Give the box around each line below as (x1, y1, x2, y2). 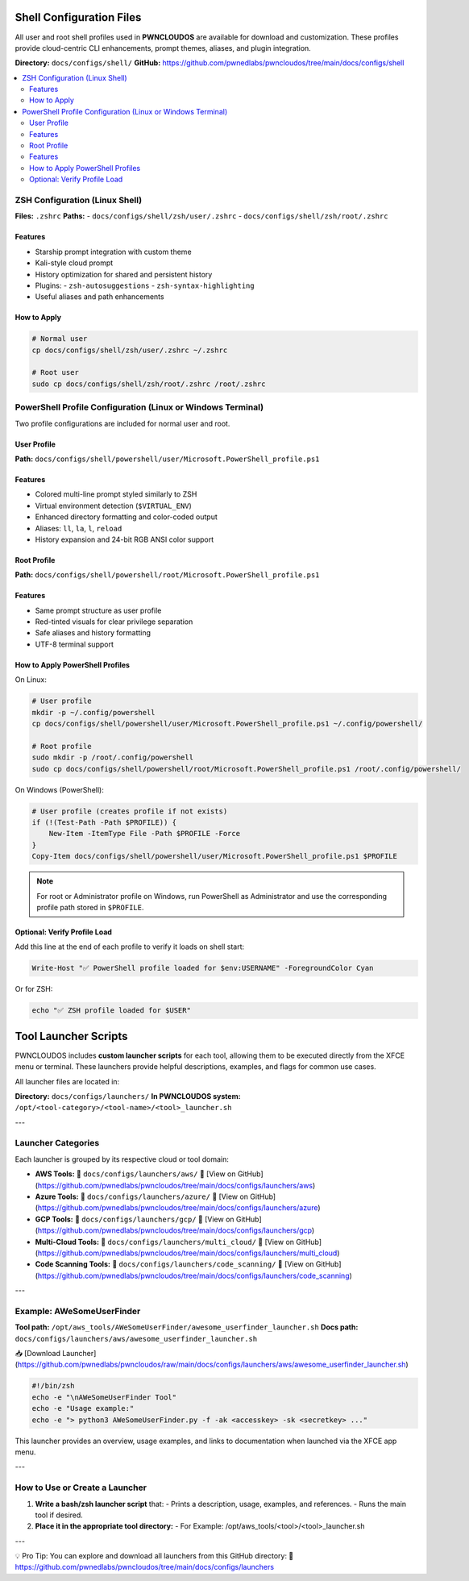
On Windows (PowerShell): (15, 784, 104, 794)
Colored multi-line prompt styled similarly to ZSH (35, 489, 197, 499)
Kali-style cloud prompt (35, 258, 114, 268)
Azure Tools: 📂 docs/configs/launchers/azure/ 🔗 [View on (35, 1192, 249, 1201)
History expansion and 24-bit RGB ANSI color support (35, 535, 214, 544)
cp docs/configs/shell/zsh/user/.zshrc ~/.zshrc (31, 345, 228, 355)
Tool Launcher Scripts (15, 1029, 128, 1043)
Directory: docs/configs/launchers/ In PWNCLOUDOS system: (15, 1091, 241, 1100)
